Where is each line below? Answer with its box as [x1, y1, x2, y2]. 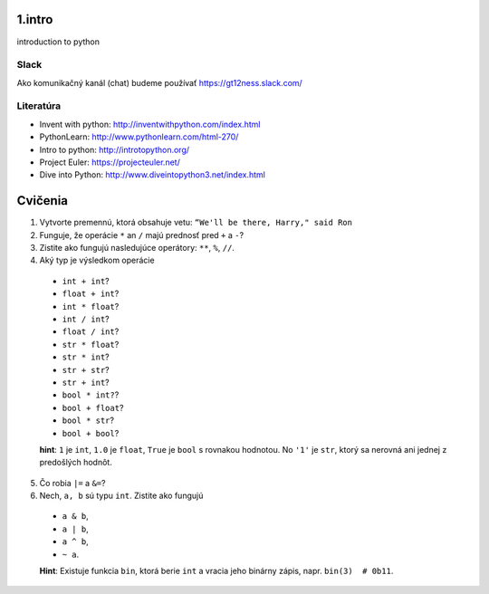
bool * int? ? [62, 389, 120, 400]
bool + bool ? [62, 427, 120, 438]
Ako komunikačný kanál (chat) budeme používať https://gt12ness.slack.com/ [16, 77, 302, 88]
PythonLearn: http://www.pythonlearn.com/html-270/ [39, 131, 239, 142]
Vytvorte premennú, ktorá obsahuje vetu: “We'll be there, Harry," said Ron [39, 217, 353, 228]
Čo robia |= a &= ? [39, 477, 106, 488]
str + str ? [62, 364, 110, 375]
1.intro [16, 12, 53, 27]
